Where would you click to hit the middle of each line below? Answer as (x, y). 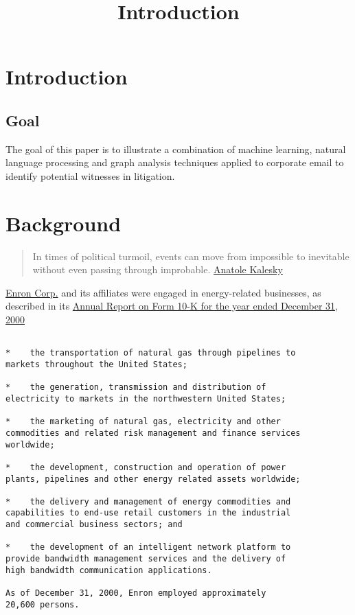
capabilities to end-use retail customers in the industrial (148, 513)
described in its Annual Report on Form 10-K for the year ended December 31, (172, 306)
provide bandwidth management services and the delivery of (146, 559)
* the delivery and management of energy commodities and (148, 501)
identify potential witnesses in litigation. (90, 175)
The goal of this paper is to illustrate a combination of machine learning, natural (176, 149)
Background (64, 223)
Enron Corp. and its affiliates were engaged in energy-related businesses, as (163, 292)
